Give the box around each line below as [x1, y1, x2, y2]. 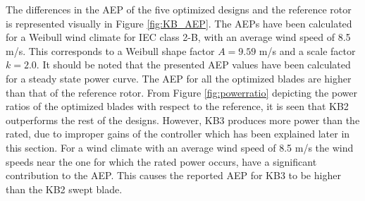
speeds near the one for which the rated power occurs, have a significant [6, 154, 317, 169]
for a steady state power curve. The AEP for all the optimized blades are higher [6, 71, 352, 85]
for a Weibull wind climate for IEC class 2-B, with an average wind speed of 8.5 [6, 30, 351, 44]
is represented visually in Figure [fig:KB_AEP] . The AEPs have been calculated [6, 16, 352, 30]
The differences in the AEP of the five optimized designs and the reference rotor [6, 2, 352, 16]
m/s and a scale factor [259, 43, 356, 58]
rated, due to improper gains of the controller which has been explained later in [6, 126, 350, 141]
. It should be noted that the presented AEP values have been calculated [36, 57, 351, 72]
